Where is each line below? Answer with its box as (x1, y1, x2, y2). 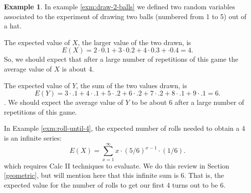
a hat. (4, 21, 22, 31)
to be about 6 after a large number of (131, 97, 244, 107)
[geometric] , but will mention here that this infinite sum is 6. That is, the (4, 170, 224, 180)
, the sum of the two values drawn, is (76, 80, 187, 90)
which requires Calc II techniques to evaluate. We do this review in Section (4, 160, 229, 170)
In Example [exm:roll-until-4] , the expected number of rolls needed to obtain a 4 (4, 123, 245, 133)
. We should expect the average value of (4, 97, 124, 107)
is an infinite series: (4, 132, 62, 143)
